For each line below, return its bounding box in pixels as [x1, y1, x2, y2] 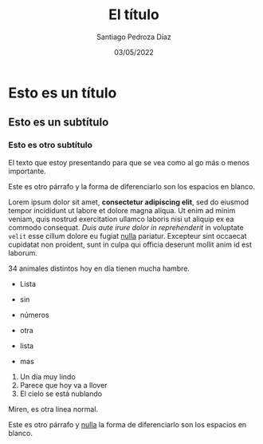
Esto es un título [8, 84, 117, 101]
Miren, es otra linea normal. [8, 404, 98, 414]
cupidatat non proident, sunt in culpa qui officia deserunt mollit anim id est [8, 240, 253, 249]
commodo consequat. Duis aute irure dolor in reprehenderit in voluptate [8, 222, 245, 232]
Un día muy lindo [19, 371, 76, 381]
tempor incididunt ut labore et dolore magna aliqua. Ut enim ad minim [8, 205, 236, 215]
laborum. [8, 248, 38, 257]
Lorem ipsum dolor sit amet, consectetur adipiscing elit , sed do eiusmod [8, 197, 249, 207]
